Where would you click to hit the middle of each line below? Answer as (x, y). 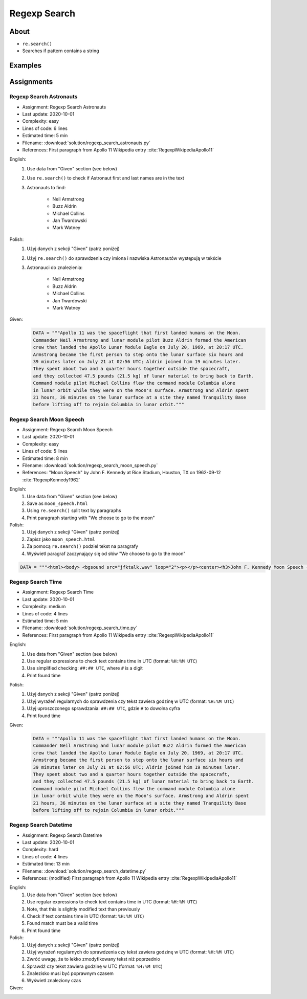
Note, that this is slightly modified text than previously (83, 909)
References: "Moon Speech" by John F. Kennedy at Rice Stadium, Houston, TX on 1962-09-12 (122, 473)
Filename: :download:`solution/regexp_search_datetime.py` (84, 871)
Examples (26, 66)
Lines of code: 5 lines (45, 451)
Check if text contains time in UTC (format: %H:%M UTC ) (85, 916)
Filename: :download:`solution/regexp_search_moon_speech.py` (90, 465)
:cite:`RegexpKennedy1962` (51, 480)
